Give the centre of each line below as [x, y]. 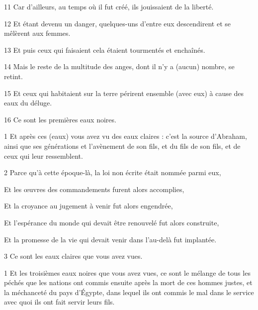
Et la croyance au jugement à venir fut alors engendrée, [88, 206]
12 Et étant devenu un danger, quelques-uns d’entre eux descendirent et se [117, 23]
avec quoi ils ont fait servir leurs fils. [59, 302]
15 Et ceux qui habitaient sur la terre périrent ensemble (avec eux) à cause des [124, 93]
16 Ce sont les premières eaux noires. [60, 119]
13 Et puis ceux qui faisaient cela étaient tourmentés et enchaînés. [105, 50]
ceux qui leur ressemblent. [43, 155]
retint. [13, 76]
